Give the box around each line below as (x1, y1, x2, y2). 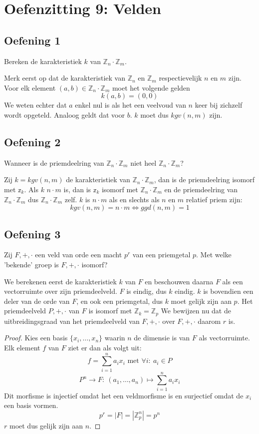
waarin (104, 332, 125, 343)
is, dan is (63, 184, 91, 194)
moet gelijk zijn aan (171, 295, 232, 306)
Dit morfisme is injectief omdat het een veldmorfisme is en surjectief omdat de (4, 390, 244, 400)
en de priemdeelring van (164, 184, 238, 194)
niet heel (130, 157, 157, 168)
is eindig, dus (126, 286, 167, 296)
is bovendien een (203, 286, 254, 296)
